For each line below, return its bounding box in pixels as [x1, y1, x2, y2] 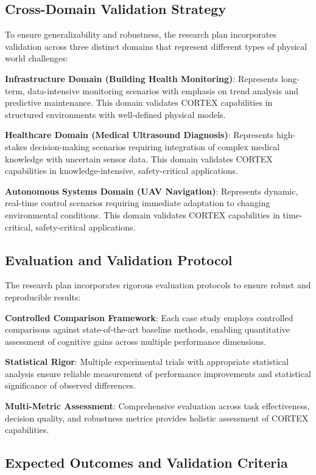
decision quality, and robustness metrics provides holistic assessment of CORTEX [5, 411, 309, 424]
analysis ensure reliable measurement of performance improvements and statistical [5, 367, 311, 380]
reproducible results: [5, 290, 81, 303]
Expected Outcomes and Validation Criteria [5, 453, 288, 472]
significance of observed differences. [5, 379, 136, 392]
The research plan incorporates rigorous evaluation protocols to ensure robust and [5, 279, 311, 291]
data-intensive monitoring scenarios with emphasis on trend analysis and [27, 84, 299, 97]
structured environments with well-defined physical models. [5, 108, 226, 120]
